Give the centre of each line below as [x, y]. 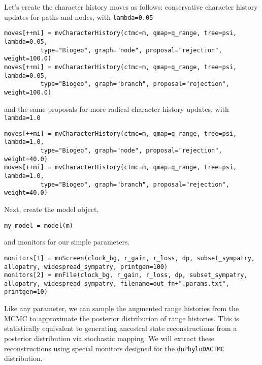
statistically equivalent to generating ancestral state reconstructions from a [121, 328]
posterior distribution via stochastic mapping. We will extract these [109, 338]
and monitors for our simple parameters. [67, 242]
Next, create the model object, [52, 209]
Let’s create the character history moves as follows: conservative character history [131, 7]
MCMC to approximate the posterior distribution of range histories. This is [122, 318]
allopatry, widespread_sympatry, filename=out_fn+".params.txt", [117, 283]
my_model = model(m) [39, 225]
